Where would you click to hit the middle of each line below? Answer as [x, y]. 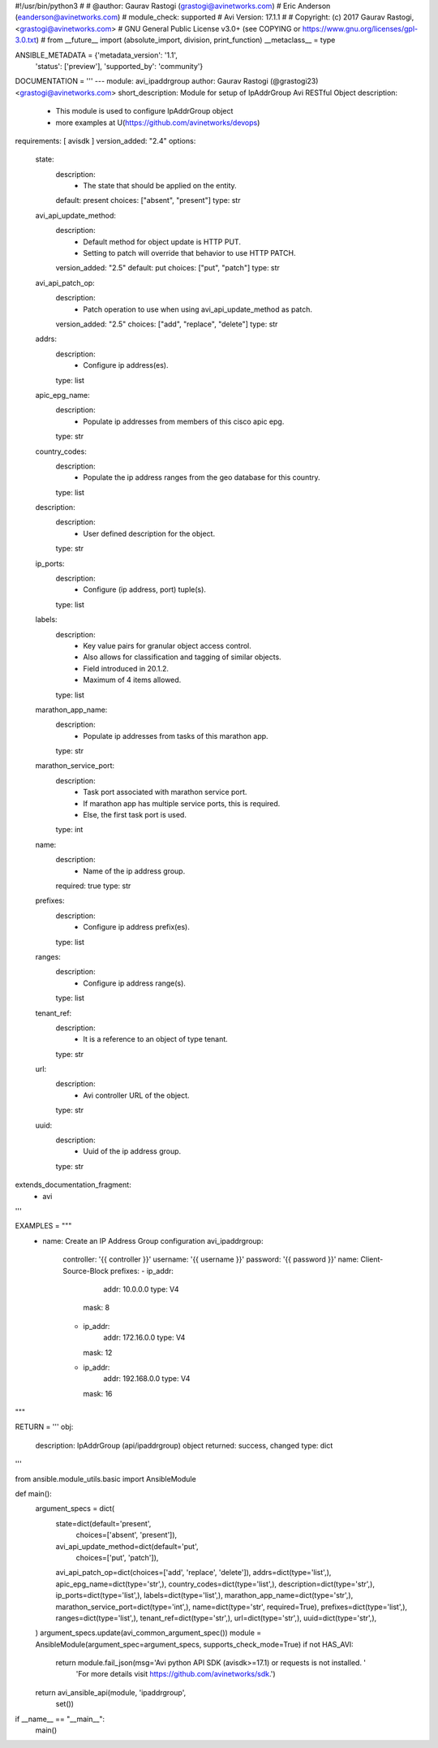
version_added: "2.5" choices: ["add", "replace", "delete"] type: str [167, 324]
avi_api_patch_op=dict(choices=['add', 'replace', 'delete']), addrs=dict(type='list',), [193, 1573]
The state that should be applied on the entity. [160, 186]
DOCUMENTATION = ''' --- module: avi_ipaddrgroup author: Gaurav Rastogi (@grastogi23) [167, 81]
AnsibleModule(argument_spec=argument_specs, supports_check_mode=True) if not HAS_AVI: [195, 1644]
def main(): [33, 1494]
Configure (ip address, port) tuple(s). [145, 589]
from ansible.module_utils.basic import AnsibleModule [105, 1478]
